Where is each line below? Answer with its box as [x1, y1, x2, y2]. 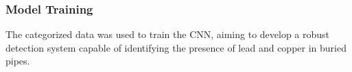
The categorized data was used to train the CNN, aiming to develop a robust [5, 27, 330, 41]
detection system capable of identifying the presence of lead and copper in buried [5, 40, 347, 54]
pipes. [5, 54, 30, 68]
